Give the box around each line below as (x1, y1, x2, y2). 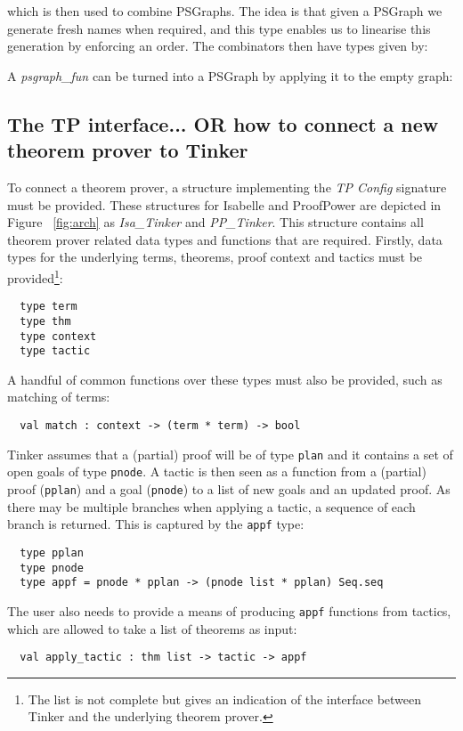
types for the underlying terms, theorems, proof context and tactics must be (7, 248, 423, 266)
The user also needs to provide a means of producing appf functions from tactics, (7, 601, 451, 620)
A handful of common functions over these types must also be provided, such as (7, 370, 443, 388)
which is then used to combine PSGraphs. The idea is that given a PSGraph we (7, 2, 443, 20)
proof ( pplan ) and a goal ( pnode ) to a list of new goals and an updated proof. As (7, 479, 451, 498)
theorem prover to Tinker (7, 136, 248, 164)
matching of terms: (7, 387, 110, 406)
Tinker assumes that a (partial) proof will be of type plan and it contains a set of (7, 444, 453, 463)
